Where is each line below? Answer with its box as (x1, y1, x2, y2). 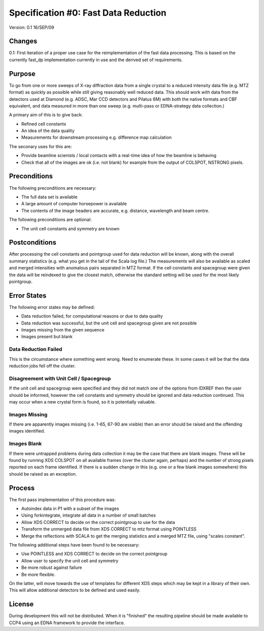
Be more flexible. (21, 571, 56, 577)
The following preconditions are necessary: (9, 185, 97, 191)
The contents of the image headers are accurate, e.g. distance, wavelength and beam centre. (21, 208, 210, 214)
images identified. (9, 428, 45, 434)
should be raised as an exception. (9, 471, 77, 477)
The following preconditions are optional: (9, 217, 92, 222)
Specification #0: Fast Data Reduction (9, 7, 167, 18)
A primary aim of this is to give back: (9, 112, 83, 118)
